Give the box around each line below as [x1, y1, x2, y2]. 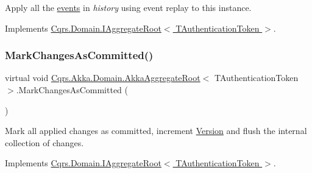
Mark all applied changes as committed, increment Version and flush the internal [5, 124, 307, 137]
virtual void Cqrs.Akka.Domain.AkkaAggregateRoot [5, 71, 200, 84]
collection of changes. [5, 136, 84, 149]
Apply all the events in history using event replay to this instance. [5, 1, 252, 13]
